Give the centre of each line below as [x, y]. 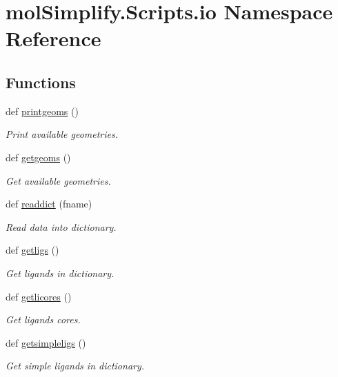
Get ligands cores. [43, 319]
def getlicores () [39, 296]
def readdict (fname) [49, 204]
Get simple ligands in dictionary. [75, 366]
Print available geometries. [62, 134]
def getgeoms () [38, 157]
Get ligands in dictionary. [60, 273]
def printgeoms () [42, 111]
